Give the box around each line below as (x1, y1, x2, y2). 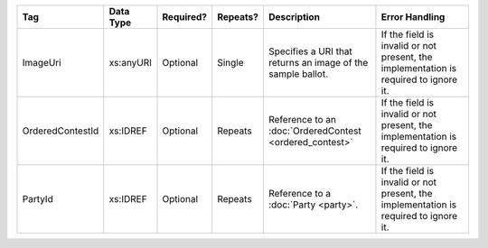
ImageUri (22, 57, 62, 69)
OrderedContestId (22, 124, 99, 137)
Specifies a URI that (267, 45, 352, 58)
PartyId (22, 193, 53, 205)
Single (217, 57, 244, 69)
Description (267, 11, 321, 23)
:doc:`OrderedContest (267, 124, 361, 137)
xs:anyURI (108, 57, 153, 69)
